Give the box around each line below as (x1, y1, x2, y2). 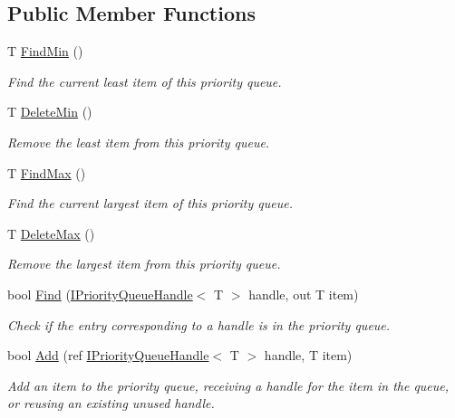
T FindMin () (7, 42, 83, 61)
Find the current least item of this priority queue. (7, 71, 282, 90)
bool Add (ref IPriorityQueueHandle (7, 346, 209, 365)
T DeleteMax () (7, 223, 95, 242)
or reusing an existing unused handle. (7, 394, 215, 413)
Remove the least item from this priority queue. (7, 132, 270, 151)
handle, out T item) (248, 284, 359, 303)
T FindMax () (7, 163, 86, 182)
